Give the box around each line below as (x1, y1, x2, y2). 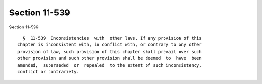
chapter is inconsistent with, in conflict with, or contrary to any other (17, 42, 202, 48)
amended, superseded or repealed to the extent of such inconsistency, (17, 62, 202, 68)
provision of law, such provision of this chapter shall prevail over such (17, 49, 202, 54)
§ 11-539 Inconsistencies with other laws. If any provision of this (22, 35, 202, 41)
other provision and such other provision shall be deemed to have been (17, 56, 202, 61)
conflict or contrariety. (17, 69, 80, 74)
